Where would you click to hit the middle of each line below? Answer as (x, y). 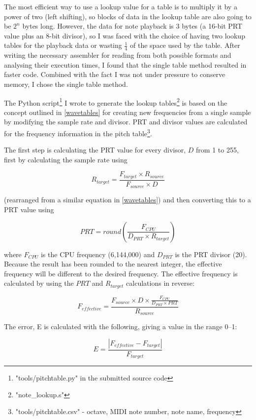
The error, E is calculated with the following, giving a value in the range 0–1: (121, 326)
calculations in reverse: (160, 283)
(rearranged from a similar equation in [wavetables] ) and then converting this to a (128, 200)
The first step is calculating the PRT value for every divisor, (95, 150)
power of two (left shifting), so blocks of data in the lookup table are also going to (128, 16)
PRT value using (29, 209)
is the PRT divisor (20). (211, 254)
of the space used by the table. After (185, 45)
